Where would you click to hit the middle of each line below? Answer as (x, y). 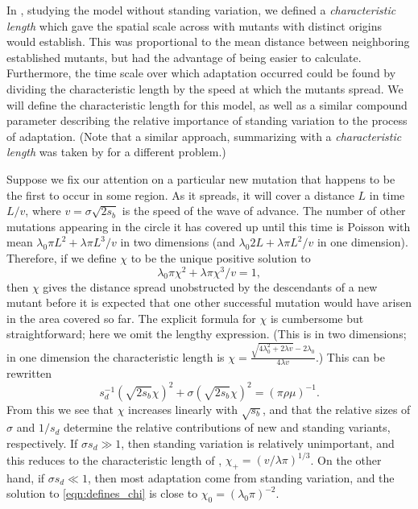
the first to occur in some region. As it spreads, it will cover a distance (180, 194)
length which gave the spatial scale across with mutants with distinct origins (195, 25)
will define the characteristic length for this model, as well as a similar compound (207, 104)
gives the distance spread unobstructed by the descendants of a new (210, 286)
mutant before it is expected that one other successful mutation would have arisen (209, 302)
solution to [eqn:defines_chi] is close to (102, 493)
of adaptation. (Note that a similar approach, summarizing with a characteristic (204, 136)
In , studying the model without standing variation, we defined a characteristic (201, 10)
